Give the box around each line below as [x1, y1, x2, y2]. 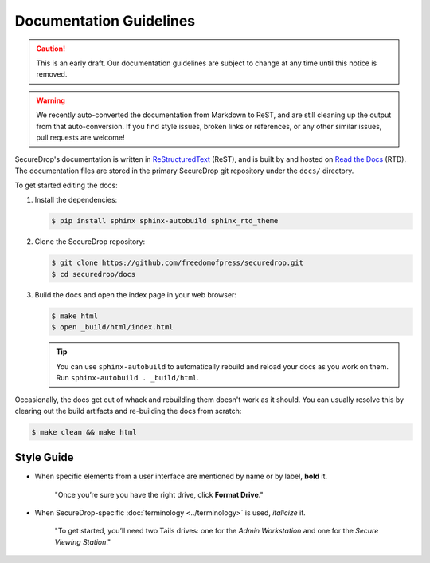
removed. [36, 69, 68, 79]
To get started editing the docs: [14, 180, 119, 191]
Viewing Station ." [54, 537, 111, 546]
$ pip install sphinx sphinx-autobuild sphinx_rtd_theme [51, 216, 279, 226]
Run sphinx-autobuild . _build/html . [56, 372, 199, 382]
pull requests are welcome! [36, 132, 125, 142]
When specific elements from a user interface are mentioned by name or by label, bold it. [34, 471, 328, 482]
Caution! [36, 44, 66, 53]
